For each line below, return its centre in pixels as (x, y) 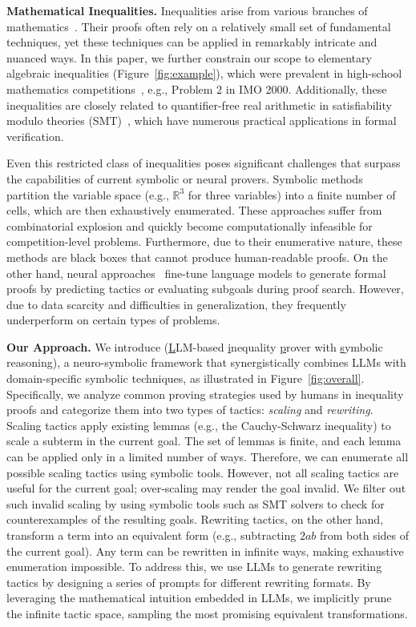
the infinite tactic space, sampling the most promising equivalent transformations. (207, 613)
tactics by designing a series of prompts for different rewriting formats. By (189, 582)
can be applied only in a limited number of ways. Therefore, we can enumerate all (208, 457)
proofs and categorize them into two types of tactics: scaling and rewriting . (190, 410)
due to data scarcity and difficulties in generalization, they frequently (176, 304)
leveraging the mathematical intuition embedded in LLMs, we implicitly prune (199, 598)
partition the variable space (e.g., (88, 194)
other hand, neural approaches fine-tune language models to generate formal (196, 273)
